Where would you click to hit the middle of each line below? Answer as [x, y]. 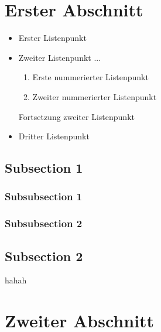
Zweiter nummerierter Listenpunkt [95, 96]
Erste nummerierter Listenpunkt [90, 77]
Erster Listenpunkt [52, 38]
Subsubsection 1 [44, 196]
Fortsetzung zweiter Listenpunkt [76, 116]
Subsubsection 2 [44, 223]
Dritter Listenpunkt [54, 136]
